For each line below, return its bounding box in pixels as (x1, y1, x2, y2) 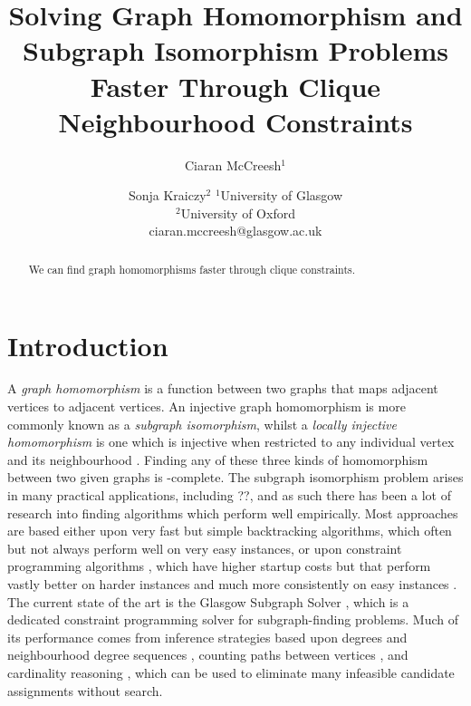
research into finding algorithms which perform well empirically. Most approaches (7, 503, 458, 522)
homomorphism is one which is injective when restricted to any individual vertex (7, 432, 455, 451)
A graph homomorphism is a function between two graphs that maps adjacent (7, 379, 438, 398)
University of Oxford (180, 203, 295, 222)
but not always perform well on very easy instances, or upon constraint (7, 538, 402, 557)
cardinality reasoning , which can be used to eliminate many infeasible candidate (7, 662, 455, 682)
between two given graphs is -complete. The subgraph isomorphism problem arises (7, 468, 464, 487)
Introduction (7, 326, 168, 363)
